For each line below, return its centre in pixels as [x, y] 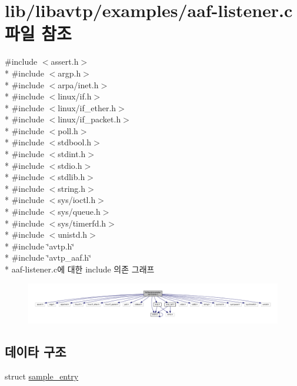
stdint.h [72, 154]
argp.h [69, 73]
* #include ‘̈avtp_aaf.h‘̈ [48, 257]
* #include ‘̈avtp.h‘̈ [40, 246]
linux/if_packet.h [89, 119]
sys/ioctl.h [77, 200]
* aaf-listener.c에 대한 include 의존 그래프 [80, 269]
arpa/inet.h [78, 84]
